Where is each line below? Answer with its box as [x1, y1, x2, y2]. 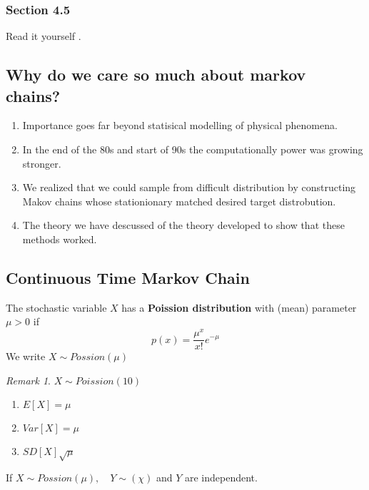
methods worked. [22, 231, 97, 246]
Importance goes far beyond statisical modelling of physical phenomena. [22, 118, 338, 133]
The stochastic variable [6, 300, 107, 315]
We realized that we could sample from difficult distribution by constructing [22, 180, 356, 195]
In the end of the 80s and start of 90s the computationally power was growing [22, 142, 363, 156]
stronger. [22, 155, 61, 170]
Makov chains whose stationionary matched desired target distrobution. [22, 193, 336, 208]
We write [6, 349, 46, 364]
